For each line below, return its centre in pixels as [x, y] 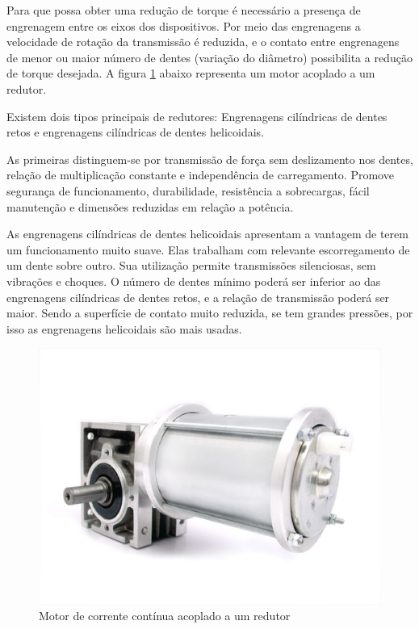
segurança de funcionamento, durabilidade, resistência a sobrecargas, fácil [188, 190]
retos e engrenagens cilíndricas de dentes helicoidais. [135, 132]
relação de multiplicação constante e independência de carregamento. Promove [200, 175]
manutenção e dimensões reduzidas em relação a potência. [150, 206]
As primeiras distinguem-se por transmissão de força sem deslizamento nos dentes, [210, 159]
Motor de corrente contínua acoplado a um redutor [165, 616]
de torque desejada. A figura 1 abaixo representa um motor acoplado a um [191, 73]
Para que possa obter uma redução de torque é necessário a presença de [184, 10]
